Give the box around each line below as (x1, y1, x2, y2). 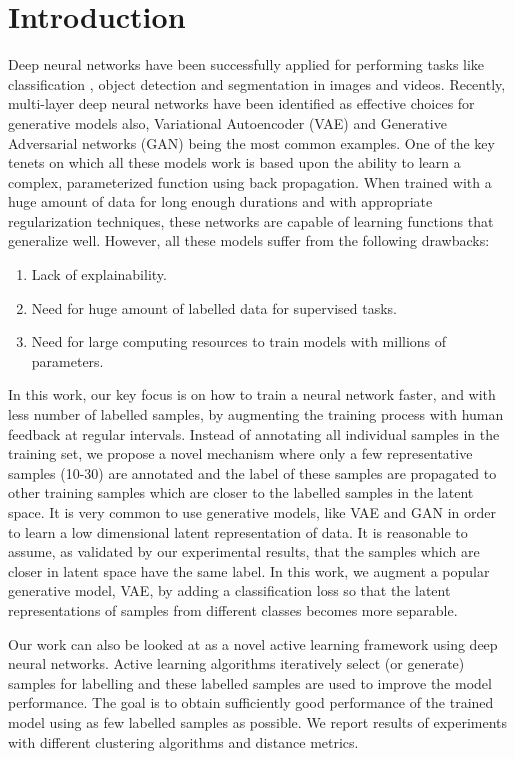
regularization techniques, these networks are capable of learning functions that (8, 210, 494, 231)
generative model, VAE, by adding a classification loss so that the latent (8, 580, 451, 601)
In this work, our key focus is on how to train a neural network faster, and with (8, 384, 496, 405)
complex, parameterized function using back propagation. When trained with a (8, 171, 492, 192)
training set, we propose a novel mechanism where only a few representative (8, 443, 473, 464)
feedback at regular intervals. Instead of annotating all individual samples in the (8, 423, 500, 444)
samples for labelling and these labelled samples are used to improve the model (8, 672, 492, 693)
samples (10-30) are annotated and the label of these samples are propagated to (8, 462, 497, 483)
